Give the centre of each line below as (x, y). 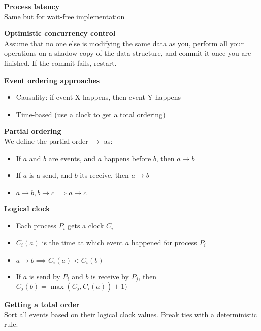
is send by (45, 276)
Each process (36, 225)
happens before (127, 158)
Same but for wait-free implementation (64, 16)
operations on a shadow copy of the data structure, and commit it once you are (128, 53)
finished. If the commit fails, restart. (60, 63)
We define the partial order (46, 141)
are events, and (72, 158)
